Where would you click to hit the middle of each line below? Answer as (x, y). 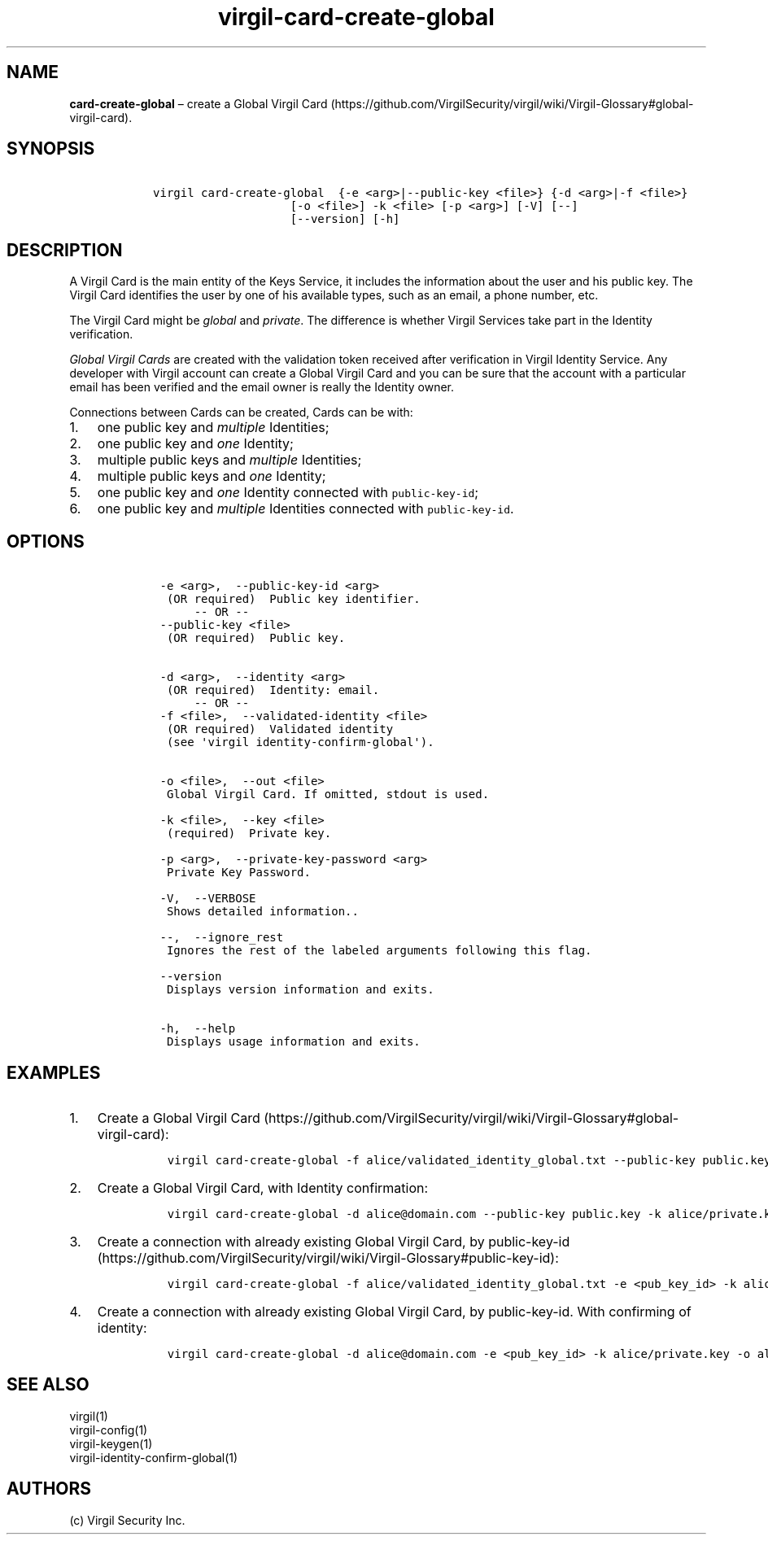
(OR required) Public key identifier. (293, 599)
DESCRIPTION (65, 250)
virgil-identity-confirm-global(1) (154, 1457)
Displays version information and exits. (300, 990)
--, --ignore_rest (222, 938)
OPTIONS (46, 541)
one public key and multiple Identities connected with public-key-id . (305, 509)
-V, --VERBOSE (208, 899)
